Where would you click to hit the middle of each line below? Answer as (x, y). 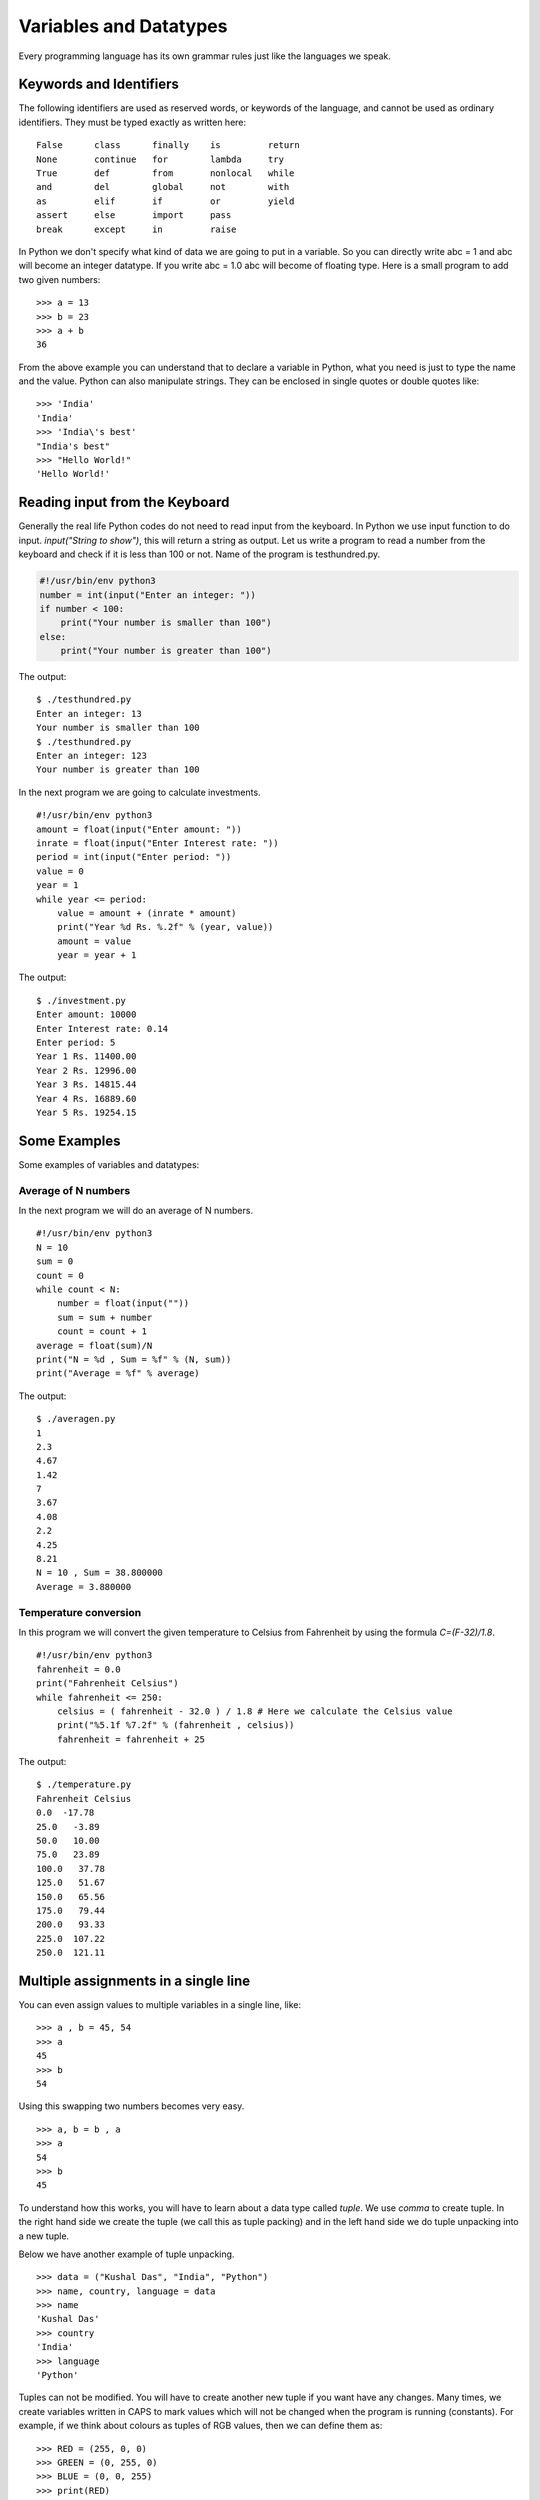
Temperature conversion (80, 1612)
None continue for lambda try (160, 159)
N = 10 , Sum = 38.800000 (100, 1573)
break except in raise (136, 229)
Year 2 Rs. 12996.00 (86, 1070)
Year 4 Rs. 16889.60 (86, 1098)
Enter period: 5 (76, 1043)
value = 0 (60, 871)
